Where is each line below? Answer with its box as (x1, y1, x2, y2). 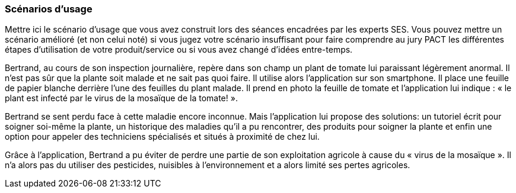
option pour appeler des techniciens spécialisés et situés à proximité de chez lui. (5, 131, 320, 142)
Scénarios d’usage (5, 3, 93, 15)
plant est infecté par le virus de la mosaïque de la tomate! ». (5, 93, 238, 104)
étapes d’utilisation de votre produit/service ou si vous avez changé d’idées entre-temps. (5, 44, 353, 55)
